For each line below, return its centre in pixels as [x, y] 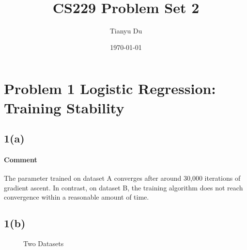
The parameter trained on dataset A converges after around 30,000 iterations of [122, 178]
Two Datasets [44, 243]
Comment [21, 160]
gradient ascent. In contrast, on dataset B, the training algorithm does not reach [123, 187]
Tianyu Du [126, 31]
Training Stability [64, 107]
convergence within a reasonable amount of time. [77, 197]
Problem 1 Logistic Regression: [110, 88]
